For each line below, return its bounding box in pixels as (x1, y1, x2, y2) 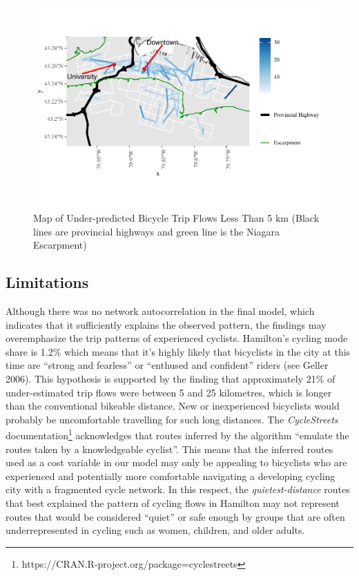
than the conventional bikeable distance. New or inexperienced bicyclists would (6, 399, 340, 413)
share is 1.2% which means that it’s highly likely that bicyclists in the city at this (6, 344, 351, 358)
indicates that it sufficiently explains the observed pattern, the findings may (6, 317, 327, 332)
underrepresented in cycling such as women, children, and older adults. (6, 523, 305, 537)
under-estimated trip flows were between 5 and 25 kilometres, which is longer (6, 385, 332, 399)
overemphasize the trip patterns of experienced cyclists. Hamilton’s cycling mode (6, 331, 348, 345)
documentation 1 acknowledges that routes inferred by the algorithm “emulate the (6, 426, 349, 443)
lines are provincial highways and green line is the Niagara (33, 224, 280, 238)
